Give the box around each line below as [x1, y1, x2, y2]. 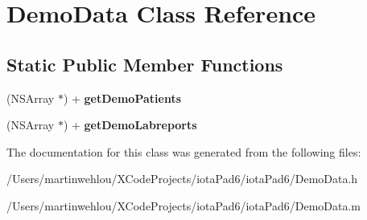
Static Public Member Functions [6, 51, 283, 76]
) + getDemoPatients [63, 89, 182, 106]
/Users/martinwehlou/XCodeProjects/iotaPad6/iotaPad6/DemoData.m [6, 197, 361, 214]
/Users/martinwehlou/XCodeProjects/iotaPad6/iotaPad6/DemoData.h [6, 170, 358, 187]
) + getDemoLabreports [63, 116, 197, 133]
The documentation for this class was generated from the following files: [6, 143, 361, 160]
